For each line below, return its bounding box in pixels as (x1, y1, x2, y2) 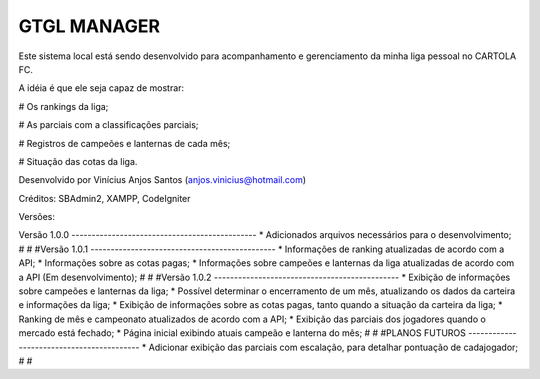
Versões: (18, 211, 55, 223)
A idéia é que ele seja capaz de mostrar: (18, 82, 185, 94)
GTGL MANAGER (18, 15, 160, 37)
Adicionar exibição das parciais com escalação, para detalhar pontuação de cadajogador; (148, 341, 519, 353)
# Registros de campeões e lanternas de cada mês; (18, 137, 231, 149)
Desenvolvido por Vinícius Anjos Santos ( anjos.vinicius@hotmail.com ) (18, 174, 307, 186)
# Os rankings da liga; (18, 100, 109, 112)
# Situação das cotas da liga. (18, 155, 138, 167)
